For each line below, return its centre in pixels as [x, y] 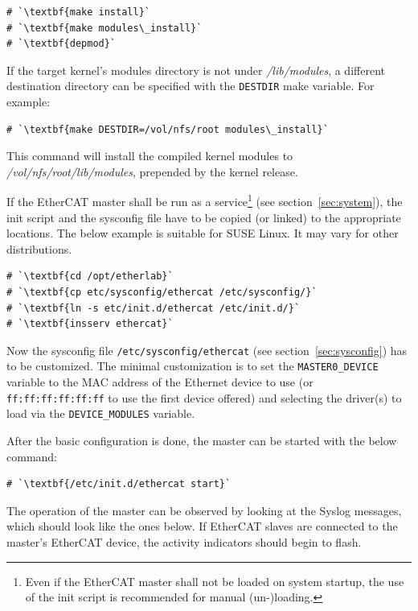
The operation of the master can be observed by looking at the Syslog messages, [204, 510]
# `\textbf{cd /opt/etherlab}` [90, 277]
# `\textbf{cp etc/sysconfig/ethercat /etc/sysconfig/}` [162, 293]
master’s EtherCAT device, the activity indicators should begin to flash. [184, 542]
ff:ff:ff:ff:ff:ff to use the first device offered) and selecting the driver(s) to [204, 397]
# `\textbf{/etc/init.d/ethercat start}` [119, 484]
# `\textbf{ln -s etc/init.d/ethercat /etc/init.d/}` [154, 308]
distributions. [39, 248]
